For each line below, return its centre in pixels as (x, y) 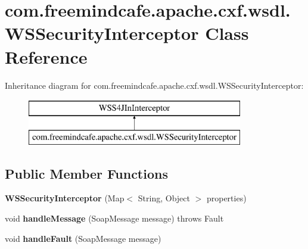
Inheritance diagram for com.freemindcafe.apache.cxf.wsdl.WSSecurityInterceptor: (154, 85)
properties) (226, 198)
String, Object (164, 198)
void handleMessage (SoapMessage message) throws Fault (114, 218)
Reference (46, 56)
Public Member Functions (86, 173)
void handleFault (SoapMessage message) (83, 238)
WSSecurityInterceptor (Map (65, 198)
